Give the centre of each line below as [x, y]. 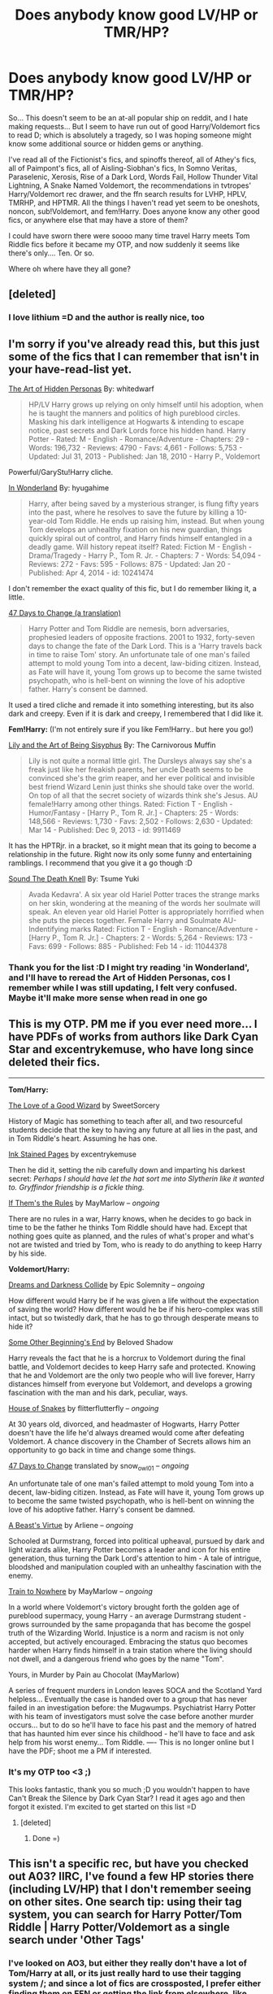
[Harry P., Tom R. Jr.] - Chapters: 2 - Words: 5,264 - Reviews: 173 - [141, 938]
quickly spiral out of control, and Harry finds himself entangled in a [140, 538]
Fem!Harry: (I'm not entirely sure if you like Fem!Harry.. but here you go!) [131, 729]
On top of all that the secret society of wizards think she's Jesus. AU [143, 795]
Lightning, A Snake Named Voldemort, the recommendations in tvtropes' [130, 185]
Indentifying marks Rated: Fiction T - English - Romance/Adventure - [143, 930]
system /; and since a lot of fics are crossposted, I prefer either [135, 1983]
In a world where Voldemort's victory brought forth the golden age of [124, 1607]
